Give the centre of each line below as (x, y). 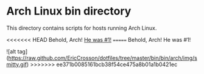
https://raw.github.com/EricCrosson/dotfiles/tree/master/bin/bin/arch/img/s (103, 58)
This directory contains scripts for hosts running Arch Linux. (82, 28)
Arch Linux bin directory (69, 11)
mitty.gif (17, 64)
